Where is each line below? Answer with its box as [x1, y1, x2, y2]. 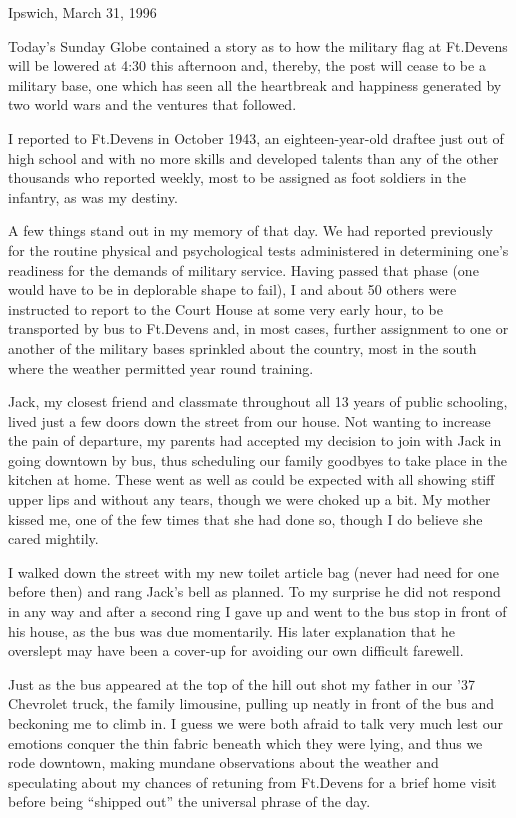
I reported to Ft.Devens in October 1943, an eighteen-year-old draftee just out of [8, 127, 504, 148]
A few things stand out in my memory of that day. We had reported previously [8, 220, 493, 241]
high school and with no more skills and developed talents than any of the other [8, 147, 499, 168]
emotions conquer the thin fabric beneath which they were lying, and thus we [8, 732, 483, 753]
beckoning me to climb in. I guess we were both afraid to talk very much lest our [8, 713, 503, 733]
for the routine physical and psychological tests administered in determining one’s [8, 239, 509, 260]
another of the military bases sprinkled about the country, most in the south [8, 337, 477, 358]
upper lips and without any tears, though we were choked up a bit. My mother [8, 489, 491, 510]
